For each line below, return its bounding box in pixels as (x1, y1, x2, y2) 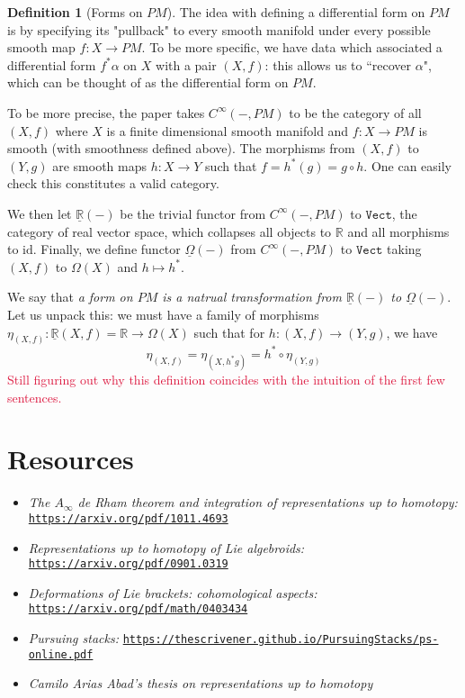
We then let (7, 204, 72, 222)
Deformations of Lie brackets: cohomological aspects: (28, 583, 317, 602)
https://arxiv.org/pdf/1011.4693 (28, 512, 228, 525)
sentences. (7, 387, 62, 406)
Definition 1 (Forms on (7, 3, 143, 21)
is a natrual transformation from (162, 287, 342, 306)
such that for (193, 322, 265, 341)
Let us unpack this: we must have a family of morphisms (7, 304, 319, 323)
